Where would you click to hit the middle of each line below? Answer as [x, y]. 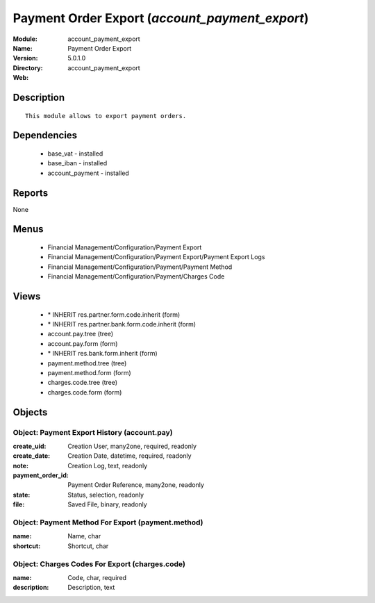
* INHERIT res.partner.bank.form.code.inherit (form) [122, 324]
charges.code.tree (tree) [83, 383]
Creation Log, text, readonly [108, 465]
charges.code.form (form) [85, 392]
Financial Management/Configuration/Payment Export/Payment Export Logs [156, 257]
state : [22, 495]
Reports [31, 193]
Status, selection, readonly [106, 495]
